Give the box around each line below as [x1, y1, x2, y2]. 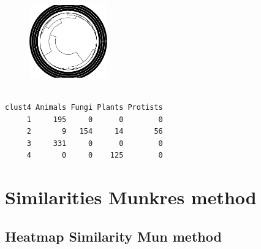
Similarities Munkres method [5, 185, 257, 210]
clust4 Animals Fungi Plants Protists [5, 102, 163, 112]
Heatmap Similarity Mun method [5, 226, 222, 245]
